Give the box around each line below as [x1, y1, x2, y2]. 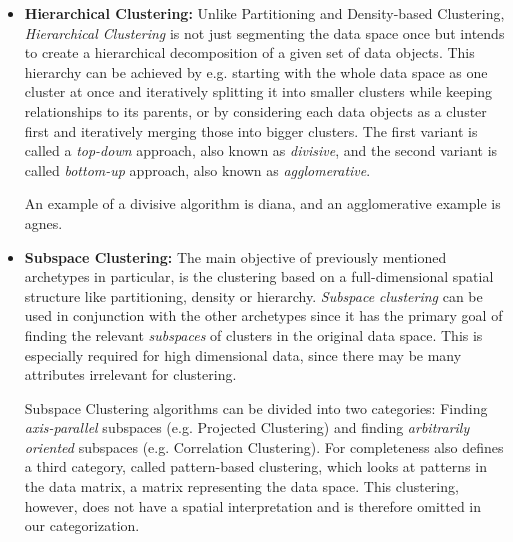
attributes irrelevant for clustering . [24, 364, 237, 385]
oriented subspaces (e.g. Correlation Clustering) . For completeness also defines [24, 436, 504, 457]
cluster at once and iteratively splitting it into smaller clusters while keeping [24, 81, 492, 102]
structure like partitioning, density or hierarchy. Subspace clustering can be [24, 285, 483, 306]
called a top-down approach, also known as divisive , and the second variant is [24, 140, 498, 161]
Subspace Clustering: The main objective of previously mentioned [24, 246, 447, 267]
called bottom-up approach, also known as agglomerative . [24, 159, 371, 180]
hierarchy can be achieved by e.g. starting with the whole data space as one [24, 61, 488, 82]
